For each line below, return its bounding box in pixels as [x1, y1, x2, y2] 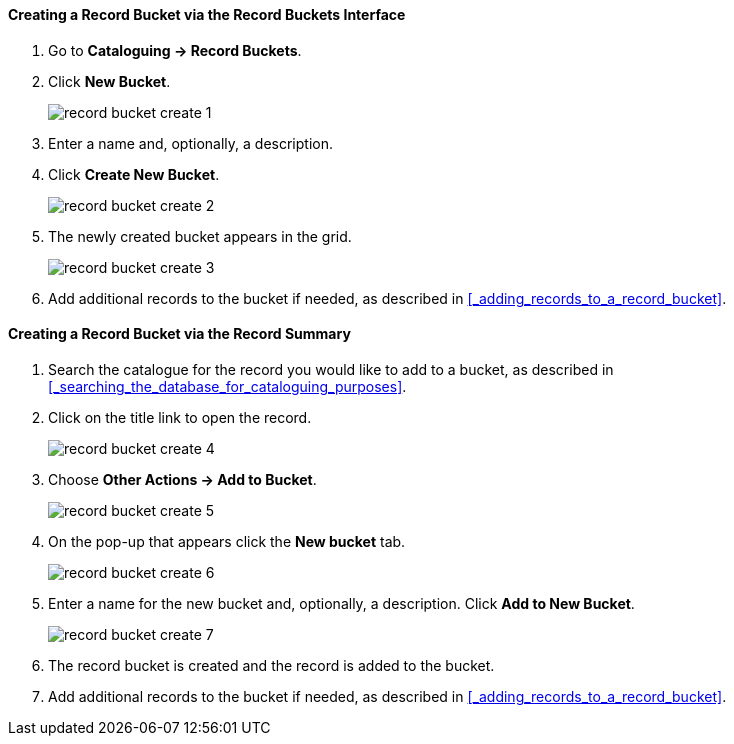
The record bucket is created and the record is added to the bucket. [48, 656, 495, 674]
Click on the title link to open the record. [48, 408, 312, 426]
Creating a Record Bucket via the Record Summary [8, 325, 351, 343]
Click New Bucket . [48, 72, 171, 90]
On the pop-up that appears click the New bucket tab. [48, 532, 406, 550]
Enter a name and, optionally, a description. [48, 134, 333, 152]
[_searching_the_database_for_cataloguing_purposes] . [48, 377, 407, 395]
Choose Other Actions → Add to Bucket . [48, 470, 317, 488]
